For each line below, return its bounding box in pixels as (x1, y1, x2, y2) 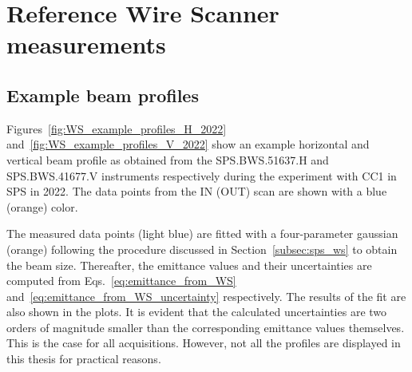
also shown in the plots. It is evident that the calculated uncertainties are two (6, 303, 387, 320)
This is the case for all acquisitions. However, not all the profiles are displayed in (6, 334, 401, 351)
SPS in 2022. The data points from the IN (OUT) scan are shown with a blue (6, 183, 387, 200)
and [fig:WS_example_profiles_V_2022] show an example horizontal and (6, 136, 370, 152)
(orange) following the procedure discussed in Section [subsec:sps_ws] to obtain (6, 240, 398, 257)
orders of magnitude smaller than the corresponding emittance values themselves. (6, 319, 405, 335)
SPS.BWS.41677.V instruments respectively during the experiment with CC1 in (6, 167, 397, 184)
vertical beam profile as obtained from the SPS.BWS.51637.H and (6, 151, 329, 168)
